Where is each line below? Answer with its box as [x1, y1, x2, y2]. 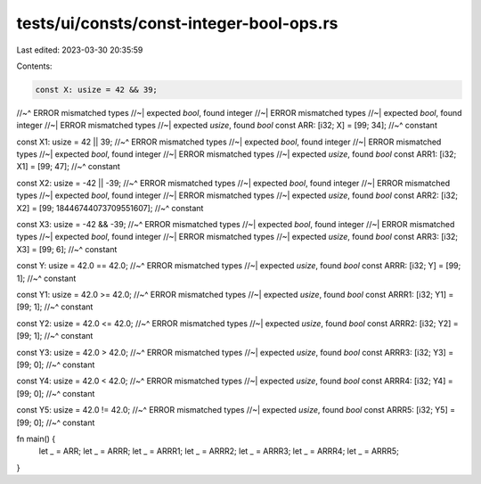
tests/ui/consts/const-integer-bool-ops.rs [16, 13, 338, 33]
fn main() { [16, 433, 56, 444]
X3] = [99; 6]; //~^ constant [16, 243, 118, 254]
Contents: [16, 61, 53, 71]
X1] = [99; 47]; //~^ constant [16, 161, 120, 172]
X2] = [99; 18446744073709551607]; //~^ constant [16, 202, 204, 213]
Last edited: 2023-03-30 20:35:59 [16, 45, 143, 55]
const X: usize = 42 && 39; [35, 85, 158, 94]
